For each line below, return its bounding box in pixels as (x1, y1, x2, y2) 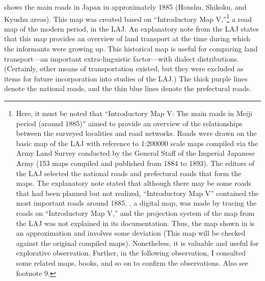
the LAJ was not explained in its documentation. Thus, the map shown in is (16, 217, 255, 228)
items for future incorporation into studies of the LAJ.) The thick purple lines (4, 73, 248, 83)
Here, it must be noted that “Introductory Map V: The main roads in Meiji (16, 108, 252, 118)
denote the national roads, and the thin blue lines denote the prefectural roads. (4, 83, 251, 94)
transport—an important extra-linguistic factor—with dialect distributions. (4, 53, 239, 64)
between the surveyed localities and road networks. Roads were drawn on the (16, 128, 257, 138)
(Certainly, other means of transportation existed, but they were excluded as (4, 63, 244, 74)
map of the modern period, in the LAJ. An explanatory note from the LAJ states (4, 23, 259, 34)
